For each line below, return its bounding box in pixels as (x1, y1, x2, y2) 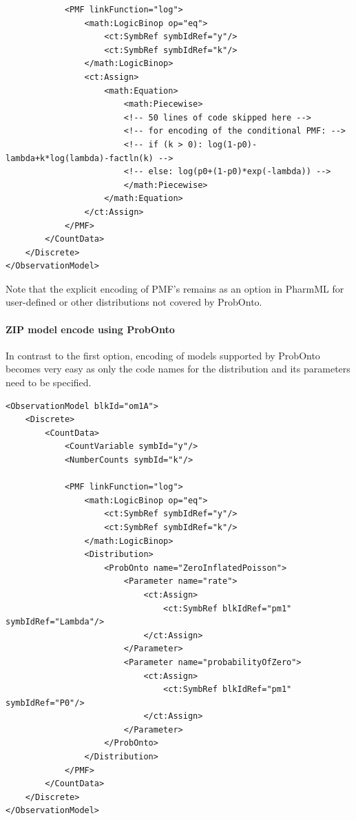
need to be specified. (6, 375, 92, 390)
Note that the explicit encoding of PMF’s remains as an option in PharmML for (6, 281, 344, 295)
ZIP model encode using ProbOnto (6, 322, 175, 336)
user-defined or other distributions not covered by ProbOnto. (6, 295, 262, 309)
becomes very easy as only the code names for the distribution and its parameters (6, 361, 350, 376)
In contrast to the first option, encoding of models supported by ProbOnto (6, 348, 320, 362)
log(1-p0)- (207, 139, 258, 149)
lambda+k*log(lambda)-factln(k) (6, 153, 154, 163)
